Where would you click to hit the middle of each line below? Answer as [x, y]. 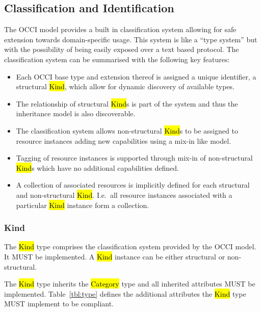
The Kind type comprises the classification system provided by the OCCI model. [130, 246]
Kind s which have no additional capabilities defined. [97, 167]
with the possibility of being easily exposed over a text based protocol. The [122, 49]
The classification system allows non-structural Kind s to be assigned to [127, 130]
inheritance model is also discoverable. [76, 113]
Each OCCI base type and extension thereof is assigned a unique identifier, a [136, 76]
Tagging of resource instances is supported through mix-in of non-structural [134, 158]
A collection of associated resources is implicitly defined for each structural [133, 185]
